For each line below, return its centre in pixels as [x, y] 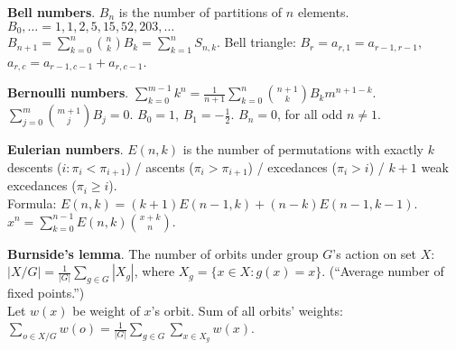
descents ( [35, 166]
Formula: [32, 203]
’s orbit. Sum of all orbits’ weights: [247, 310]
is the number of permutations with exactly [303, 149]
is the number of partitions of [200, 12]
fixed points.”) [46, 292]
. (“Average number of [383, 271]
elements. [323, 12]
